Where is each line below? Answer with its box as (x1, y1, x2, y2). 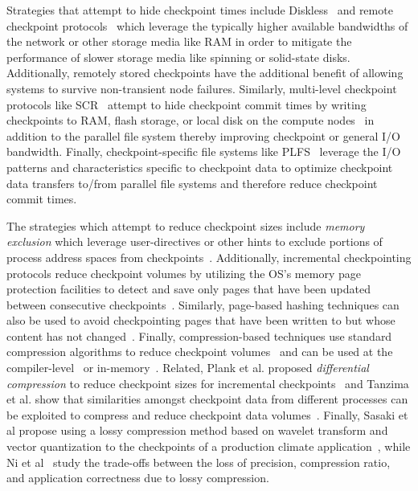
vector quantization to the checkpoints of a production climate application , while (6, 438, 411, 455)
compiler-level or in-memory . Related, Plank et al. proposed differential (6, 359, 369, 376)
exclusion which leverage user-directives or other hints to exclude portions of (6, 233, 383, 250)
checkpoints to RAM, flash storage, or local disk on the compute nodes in (6, 112, 375, 129)
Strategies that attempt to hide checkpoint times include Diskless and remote (6, 2, 393, 18)
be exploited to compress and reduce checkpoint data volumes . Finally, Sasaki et (6, 406, 408, 423)
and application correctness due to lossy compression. (6, 469, 269, 486)
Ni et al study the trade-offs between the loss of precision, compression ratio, (6, 453, 391, 470)
